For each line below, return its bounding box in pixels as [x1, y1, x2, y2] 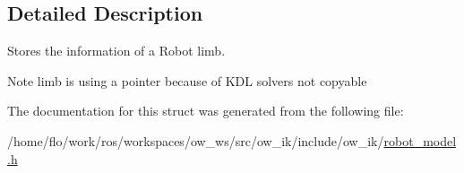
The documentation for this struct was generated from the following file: [7, 101, 404, 120]
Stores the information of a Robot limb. [7, 41, 226, 60]
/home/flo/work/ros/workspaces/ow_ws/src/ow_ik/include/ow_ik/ [7, 131, 384, 150]
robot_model [383, 131, 457, 150]
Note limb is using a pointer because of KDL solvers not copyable [7, 71, 367, 90]
